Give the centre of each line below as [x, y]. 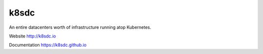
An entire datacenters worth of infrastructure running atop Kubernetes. [80, 27]
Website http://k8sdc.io [32, 36]
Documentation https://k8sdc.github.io [48, 45]
